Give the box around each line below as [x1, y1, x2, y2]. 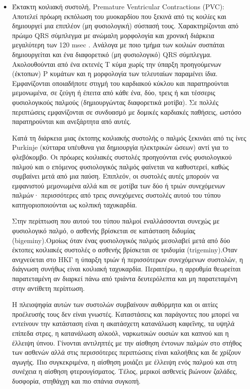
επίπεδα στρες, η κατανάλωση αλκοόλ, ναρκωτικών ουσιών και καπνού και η [12, 328, 229, 338]
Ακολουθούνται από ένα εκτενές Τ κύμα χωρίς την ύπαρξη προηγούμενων [12, 59, 221, 69]
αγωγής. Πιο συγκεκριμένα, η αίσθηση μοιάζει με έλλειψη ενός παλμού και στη [12, 356, 237, 367]
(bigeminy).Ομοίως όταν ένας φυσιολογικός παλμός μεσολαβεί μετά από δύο [12, 235, 231, 245]
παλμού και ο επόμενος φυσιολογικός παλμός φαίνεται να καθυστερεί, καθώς [12, 161, 229, 171]
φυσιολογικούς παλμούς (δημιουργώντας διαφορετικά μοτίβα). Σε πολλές [12, 97, 219, 107]
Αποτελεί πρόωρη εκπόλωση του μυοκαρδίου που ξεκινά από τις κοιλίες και [12, 11, 227, 21]
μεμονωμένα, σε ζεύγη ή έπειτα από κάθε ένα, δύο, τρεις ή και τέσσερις [12, 87, 215, 98]
